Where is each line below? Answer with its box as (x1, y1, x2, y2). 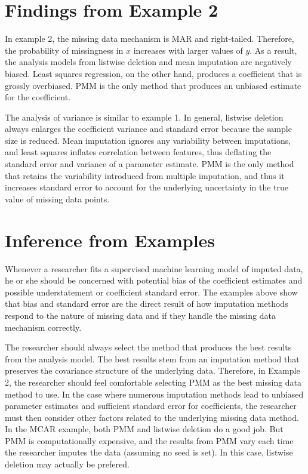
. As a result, (250, 44, 297, 56)
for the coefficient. (5, 91, 71, 103)
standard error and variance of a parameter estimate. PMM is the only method (5, 158, 294, 170)
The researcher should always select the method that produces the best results (5, 341, 292, 353)
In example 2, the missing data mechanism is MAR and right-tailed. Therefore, (5, 32, 294, 45)
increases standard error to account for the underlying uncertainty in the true (5, 181, 289, 193)
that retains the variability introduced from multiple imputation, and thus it (5, 169, 285, 181)
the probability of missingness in (5, 44, 124, 56)
